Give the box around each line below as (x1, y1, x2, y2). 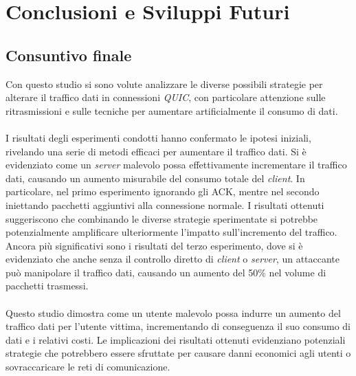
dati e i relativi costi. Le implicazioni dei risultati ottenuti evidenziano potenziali (5, 332, 346, 346)
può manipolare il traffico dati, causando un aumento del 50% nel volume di (5, 265, 326, 279)
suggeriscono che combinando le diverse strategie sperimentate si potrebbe (5, 211, 318, 225)
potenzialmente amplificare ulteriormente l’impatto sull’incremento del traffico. (5, 225, 337, 239)
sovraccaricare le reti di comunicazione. (5, 360, 170, 374)
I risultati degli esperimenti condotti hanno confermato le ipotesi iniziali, (5, 130, 311, 144)
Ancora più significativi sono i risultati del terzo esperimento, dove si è (5, 238, 303, 252)
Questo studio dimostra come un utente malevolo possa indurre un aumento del (5, 305, 341, 320)
